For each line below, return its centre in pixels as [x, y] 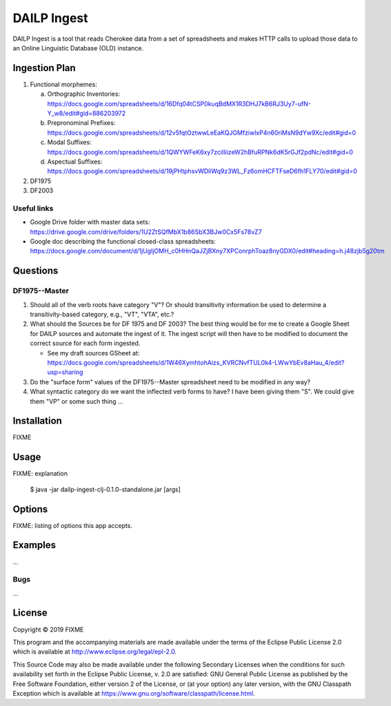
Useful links [33, 208]
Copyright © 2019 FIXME [48, 629]
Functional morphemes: [64, 84]
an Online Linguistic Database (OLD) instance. [78, 48]
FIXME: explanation [40, 473]
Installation [37, 421]
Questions [36, 271]
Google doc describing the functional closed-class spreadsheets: [123, 242]
